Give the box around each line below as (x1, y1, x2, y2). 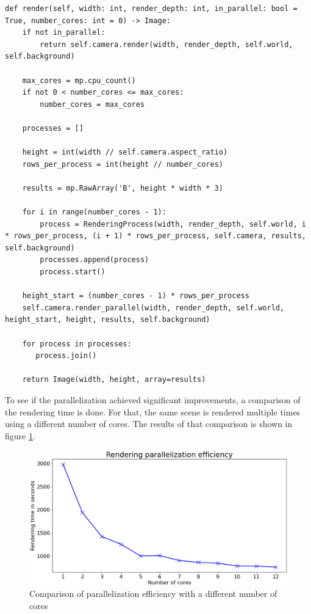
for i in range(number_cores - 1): (22, 208, 166, 217)
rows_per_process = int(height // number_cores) (22, 159, 223, 169)
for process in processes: (22, 339, 132, 348)
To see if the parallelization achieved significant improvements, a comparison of (5, 393, 301, 406)
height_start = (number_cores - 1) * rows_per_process (22, 291, 249, 301)
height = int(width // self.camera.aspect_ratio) (22, 148, 228, 157)
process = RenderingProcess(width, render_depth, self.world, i (40, 219, 306, 228)
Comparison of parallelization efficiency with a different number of (29, 587, 277, 600)
